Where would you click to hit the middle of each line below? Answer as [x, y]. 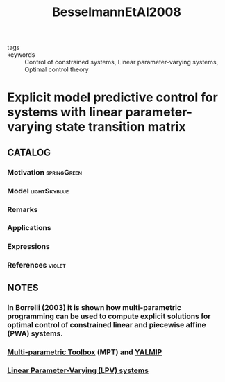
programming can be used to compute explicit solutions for [109, 316]
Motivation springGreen [44, 172]
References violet [36, 266]
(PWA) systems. [35, 333]
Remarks [23, 209]
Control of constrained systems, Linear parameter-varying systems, [122, 62]
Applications [29, 228]
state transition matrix [120, 127]
